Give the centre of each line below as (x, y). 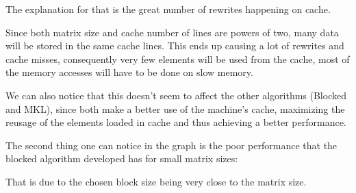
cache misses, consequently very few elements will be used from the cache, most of (178, 59)
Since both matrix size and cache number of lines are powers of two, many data (172, 32)
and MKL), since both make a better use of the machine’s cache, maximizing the (175, 108)
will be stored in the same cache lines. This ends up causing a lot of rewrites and (175, 46)
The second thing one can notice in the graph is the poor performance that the (171, 145)
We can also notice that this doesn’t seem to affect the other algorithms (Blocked (176, 95)
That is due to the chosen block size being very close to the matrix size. (156, 181)
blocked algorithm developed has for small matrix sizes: (122, 158)
